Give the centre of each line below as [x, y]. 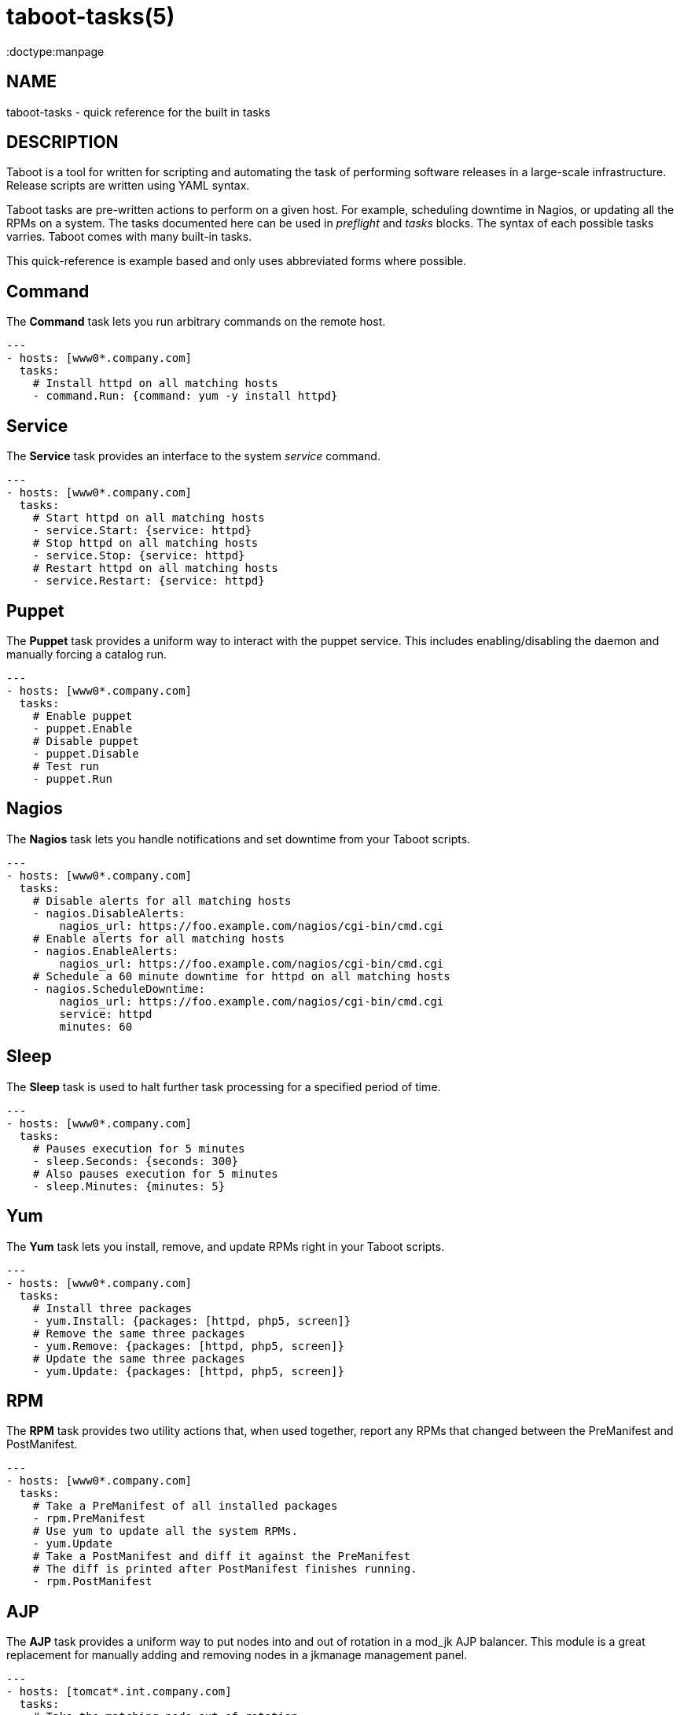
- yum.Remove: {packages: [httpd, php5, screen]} [188, 1346]
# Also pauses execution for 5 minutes [155, 1173]
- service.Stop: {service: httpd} [139, 556]
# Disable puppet [86, 741]
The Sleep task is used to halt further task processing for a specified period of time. [224, 1086]
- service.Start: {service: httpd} [142, 531]
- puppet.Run [72, 778]
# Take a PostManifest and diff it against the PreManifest [222, 1556]
